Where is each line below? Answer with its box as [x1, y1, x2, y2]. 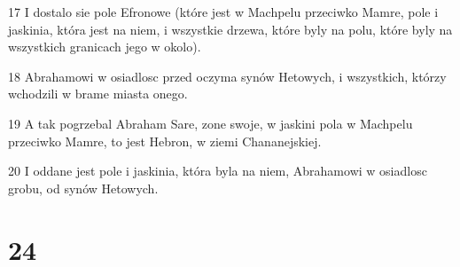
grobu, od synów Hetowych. [8, 178, 159, 197]
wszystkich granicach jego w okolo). [8, 37, 201, 56]
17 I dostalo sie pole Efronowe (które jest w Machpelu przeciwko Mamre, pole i [8, 3, 439, 20]
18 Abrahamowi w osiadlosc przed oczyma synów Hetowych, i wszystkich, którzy [8, 67, 447, 85]
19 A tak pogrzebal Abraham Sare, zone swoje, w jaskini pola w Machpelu [8, 114, 413, 132]
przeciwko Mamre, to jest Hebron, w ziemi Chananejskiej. [8, 131, 322, 150]
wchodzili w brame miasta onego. [8, 84, 188, 103]
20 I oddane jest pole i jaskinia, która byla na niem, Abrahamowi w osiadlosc [8, 161, 427, 180]
